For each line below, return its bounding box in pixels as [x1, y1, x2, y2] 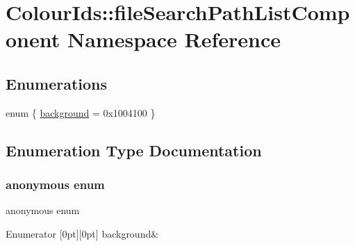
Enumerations [6, 72, 108, 94]
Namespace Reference [67, 25, 281, 54]
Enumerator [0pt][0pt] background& [6, 226, 159, 240]
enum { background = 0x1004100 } [6, 105, 156, 120]
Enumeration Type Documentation [6, 139, 262, 161]
